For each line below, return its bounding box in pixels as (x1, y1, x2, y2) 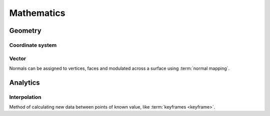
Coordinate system (9, 41, 57, 48)
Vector (9, 55, 26, 62)
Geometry (9, 26, 42, 35)
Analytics (9, 78, 40, 87)
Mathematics (9, 7, 65, 18)
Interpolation (9, 94, 42, 101)
